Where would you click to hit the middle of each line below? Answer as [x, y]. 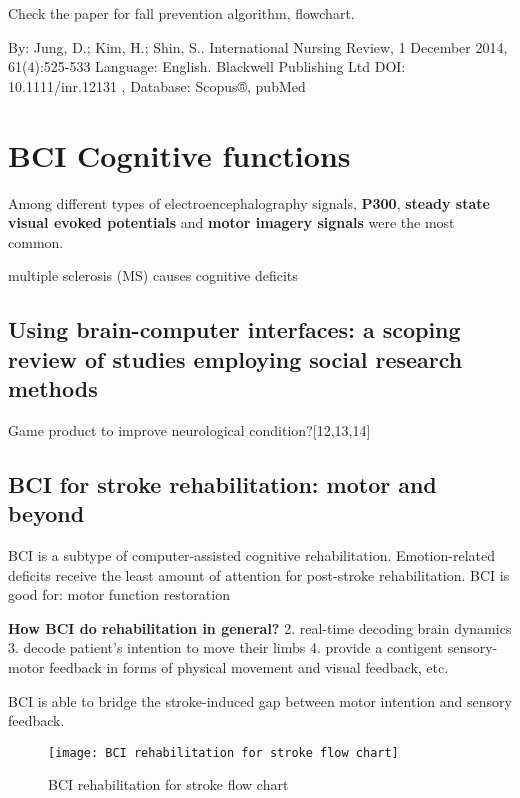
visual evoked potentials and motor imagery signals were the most [231, 222]
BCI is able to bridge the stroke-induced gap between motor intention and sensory [260, 700]
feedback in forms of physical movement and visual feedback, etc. [249, 667]
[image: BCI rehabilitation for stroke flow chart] [223, 752]
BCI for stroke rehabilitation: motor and [222, 483]
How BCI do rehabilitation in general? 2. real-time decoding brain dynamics [260, 627]
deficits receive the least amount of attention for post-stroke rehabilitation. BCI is [259, 574]
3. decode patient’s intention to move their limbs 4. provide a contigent [225, 647]
